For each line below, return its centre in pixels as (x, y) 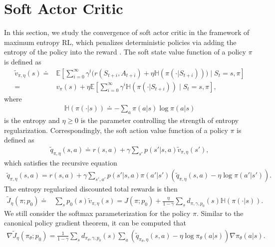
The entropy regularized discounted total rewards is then (91, 189)
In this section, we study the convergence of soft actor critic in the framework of (127, 32)
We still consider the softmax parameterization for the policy (97, 213)
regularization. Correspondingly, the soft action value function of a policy (116, 130)
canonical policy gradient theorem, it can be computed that (95, 223)
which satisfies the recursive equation (61, 162)
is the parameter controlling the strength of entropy (160, 120)
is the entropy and (32, 120)
